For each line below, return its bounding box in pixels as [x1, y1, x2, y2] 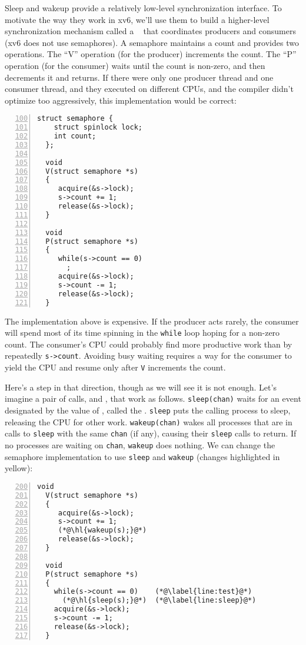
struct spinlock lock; [54, 123, 142, 132]
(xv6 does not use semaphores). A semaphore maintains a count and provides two [5, 36, 299, 48]
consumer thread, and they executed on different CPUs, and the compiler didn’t [5, 82, 294, 95]
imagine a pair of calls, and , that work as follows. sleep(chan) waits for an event [5, 392, 301, 405]
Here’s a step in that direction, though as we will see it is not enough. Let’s [5, 381, 277, 393]
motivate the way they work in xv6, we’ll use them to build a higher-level [5, 13, 270, 25]
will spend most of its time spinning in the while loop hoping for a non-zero [5, 326, 280, 339]
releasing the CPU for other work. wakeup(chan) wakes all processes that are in [5, 415, 292, 428]
